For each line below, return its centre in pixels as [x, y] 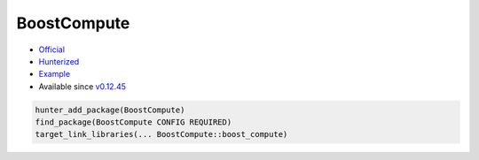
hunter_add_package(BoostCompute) [110, 110]
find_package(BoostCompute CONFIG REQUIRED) [133, 122]
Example [55, 74]
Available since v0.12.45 [82, 86]
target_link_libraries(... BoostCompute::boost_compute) [161, 134]
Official [52, 50]
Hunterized [59, 61]
